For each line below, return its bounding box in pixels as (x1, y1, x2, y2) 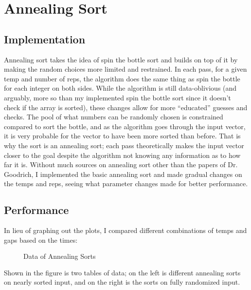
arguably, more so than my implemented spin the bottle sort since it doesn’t (4, 92, 231, 102)
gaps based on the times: (4, 234, 78, 245)
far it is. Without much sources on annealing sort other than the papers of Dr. (4, 159, 238, 170)
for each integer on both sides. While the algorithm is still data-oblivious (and (4, 83, 237, 93)
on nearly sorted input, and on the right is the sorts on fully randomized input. (4, 277, 240, 287)
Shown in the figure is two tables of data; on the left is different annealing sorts (4, 267, 241, 277)
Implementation (4, 31, 86, 46)
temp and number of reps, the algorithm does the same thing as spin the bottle (4, 73, 240, 83)
